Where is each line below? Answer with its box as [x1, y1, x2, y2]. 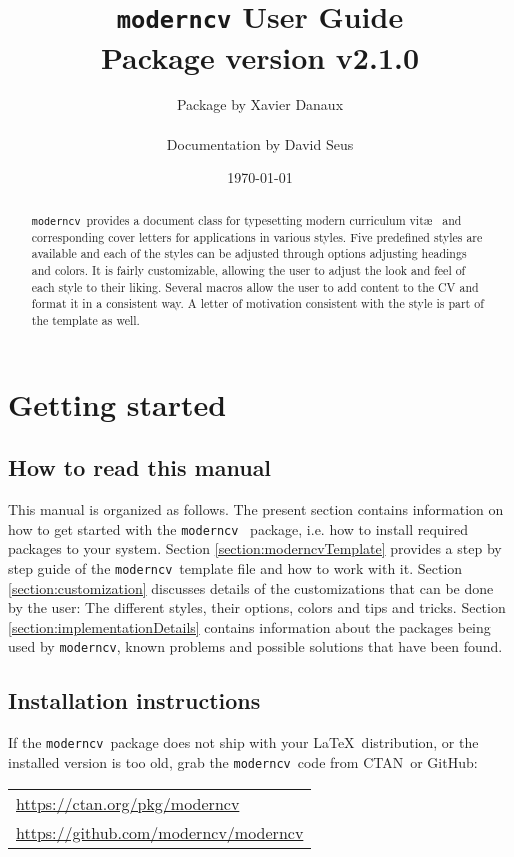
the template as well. [31, 312, 140, 329]
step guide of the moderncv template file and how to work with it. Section [8, 557, 463, 578]
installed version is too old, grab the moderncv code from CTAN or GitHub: [8, 751, 478, 772]
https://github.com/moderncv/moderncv [16, 820, 304, 844]
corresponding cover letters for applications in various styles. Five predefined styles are [31, 228, 483, 245]
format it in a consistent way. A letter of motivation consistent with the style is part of [31, 295, 484, 312]
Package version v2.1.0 [100, 36, 420, 77]
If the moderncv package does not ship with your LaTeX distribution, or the [8, 732, 479, 753]
